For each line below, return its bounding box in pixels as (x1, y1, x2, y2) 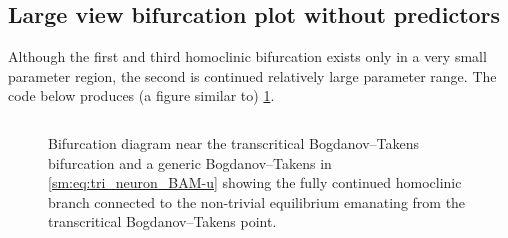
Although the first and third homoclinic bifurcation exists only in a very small (8, 46, 487, 67)
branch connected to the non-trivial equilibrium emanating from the (48, 191, 466, 212)
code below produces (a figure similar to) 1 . (8, 85, 275, 106)
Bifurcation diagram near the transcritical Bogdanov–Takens (48, 132, 419, 153)
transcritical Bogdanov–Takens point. (48, 211, 277, 232)
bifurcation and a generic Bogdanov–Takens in (48, 152, 332, 173)
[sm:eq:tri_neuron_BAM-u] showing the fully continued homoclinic (48, 172, 462, 193)
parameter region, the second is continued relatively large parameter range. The (8, 65, 497, 86)
